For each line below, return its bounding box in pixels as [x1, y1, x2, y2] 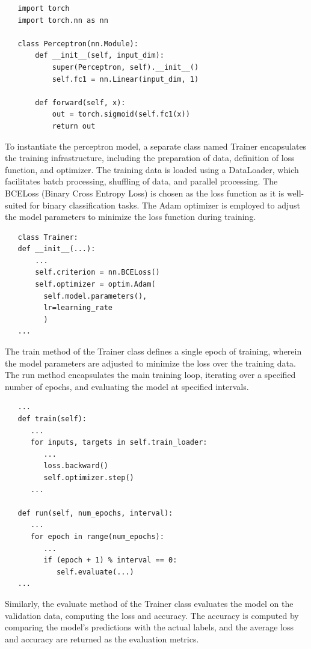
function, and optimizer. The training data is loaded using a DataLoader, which [5, 163, 299, 175]
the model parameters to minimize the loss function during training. [5, 210, 256, 223]
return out [52, 121, 96, 130]
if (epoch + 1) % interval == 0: [43, 556, 177, 565]
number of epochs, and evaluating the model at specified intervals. [5, 380, 249, 392]
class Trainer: [17, 233, 78, 242]
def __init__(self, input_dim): [35, 51, 164, 60]
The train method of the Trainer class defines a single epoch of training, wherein [5, 345, 302, 358]
